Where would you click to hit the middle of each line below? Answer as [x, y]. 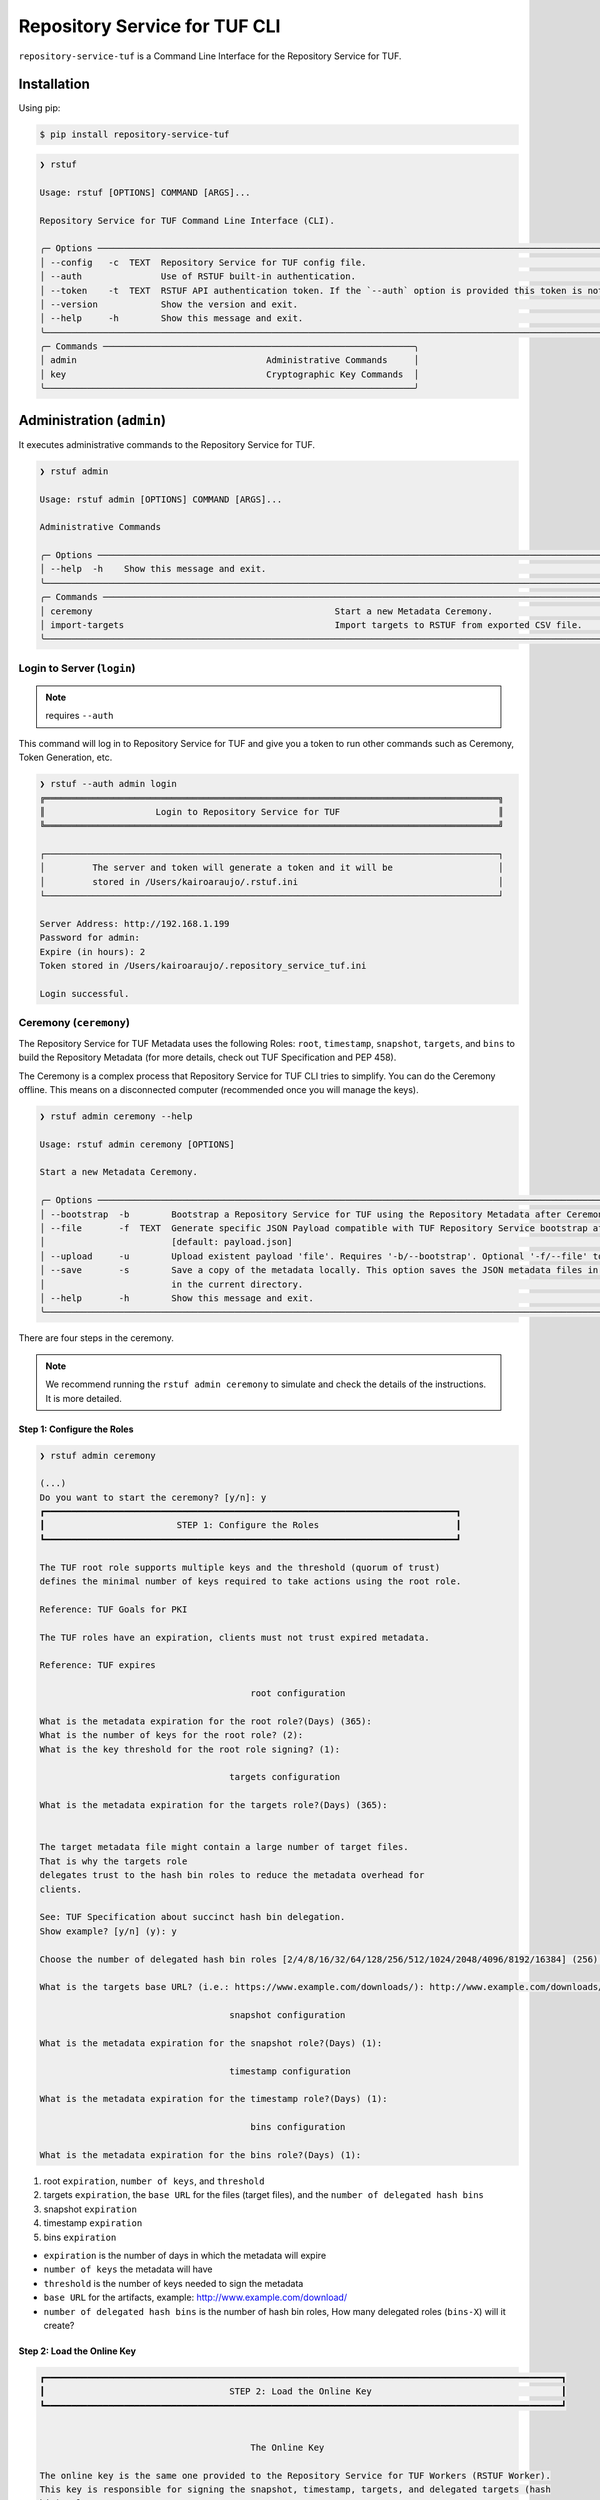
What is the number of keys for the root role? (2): [171, 1735]
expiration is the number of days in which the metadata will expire [185, 2255]
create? [59, 2325]
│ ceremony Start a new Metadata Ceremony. [266, 611]
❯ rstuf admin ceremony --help [116, 1116]
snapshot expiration [90, 2209]
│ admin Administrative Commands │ [229, 360]
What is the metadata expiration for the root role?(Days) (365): [205, 1721]
